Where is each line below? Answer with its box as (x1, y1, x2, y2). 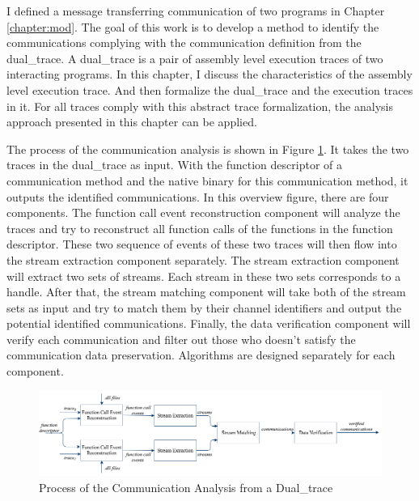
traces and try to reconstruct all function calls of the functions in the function (6, 219, 393, 236)
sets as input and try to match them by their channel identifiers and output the (6, 299, 402, 316)
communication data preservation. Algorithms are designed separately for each (6, 346, 396, 363)
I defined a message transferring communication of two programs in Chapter (6, 2, 385, 19)
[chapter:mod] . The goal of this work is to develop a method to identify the (6, 18, 379, 35)
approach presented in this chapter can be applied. (6, 113, 257, 130)
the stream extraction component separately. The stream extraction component (6, 251, 400, 268)
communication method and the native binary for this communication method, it (6, 172, 408, 189)
